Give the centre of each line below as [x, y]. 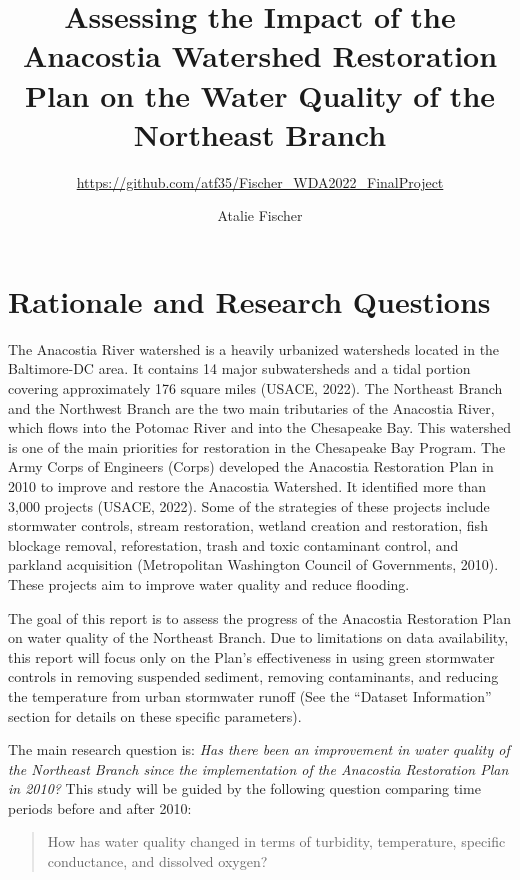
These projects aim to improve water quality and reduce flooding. [209, 583]
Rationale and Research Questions [249, 300]
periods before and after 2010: [100, 807]
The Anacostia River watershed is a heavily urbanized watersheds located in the [254, 348]
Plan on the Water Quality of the [260, 94]
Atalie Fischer [260, 215]
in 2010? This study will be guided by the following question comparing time [244, 788]
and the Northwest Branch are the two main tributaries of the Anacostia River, [251, 407]
